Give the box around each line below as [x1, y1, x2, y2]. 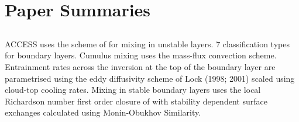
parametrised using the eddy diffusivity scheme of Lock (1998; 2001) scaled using [5, 72, 295, 84]
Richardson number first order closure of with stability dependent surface [5, 95, 267, 107]
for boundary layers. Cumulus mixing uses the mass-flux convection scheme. [5, 49, 277, 61]
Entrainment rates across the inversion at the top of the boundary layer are [5, 60, 276, 72]
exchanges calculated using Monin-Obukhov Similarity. [5, 106, 201, 118]
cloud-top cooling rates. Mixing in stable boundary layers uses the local [5, 83, 261, 96]
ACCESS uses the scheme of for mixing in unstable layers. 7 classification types [5, 37, 290, 50]
